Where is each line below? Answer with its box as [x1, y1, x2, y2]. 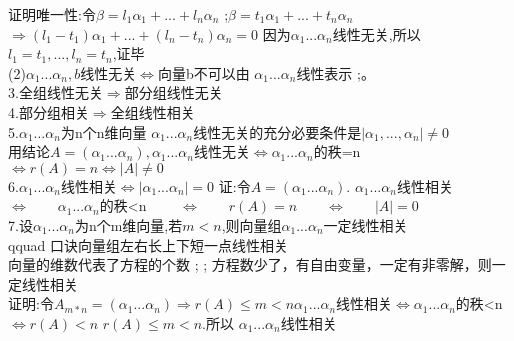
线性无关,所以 [332, 23, 421, 44]
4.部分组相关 [8, 101, 89, 122]
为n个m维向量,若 [74, 214, 183, 235]
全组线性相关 [110, 101, 195, 122]
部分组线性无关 [124, 82, 223, 103]
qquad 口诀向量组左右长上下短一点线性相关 [8, 234, 289, 255]
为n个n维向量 [60, 121, 147, 142]
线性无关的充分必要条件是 [193, 121, 362, 142]
